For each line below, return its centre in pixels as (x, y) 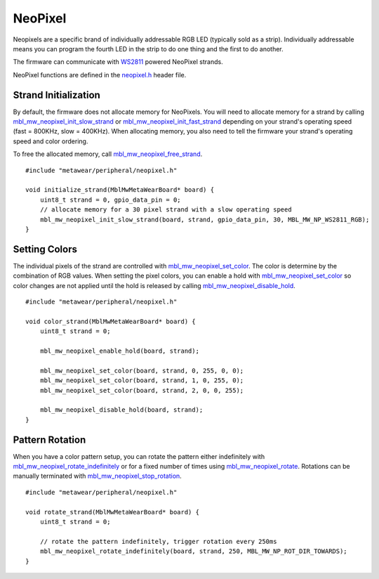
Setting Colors (45, 249)
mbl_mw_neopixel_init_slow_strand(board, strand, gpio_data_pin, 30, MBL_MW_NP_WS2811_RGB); (205, 219)
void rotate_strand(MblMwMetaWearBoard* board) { (113, 512)
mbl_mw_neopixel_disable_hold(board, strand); (121, 410)
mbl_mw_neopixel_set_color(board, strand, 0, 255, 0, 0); (142, 370)
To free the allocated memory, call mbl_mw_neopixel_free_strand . (108, 154)
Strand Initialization (57, 95)
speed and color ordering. (51, 141)
